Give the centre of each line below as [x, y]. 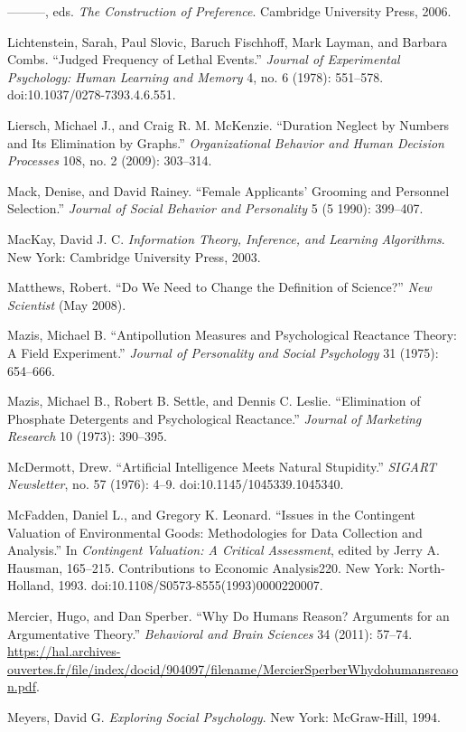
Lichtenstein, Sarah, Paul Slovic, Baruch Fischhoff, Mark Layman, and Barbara [228, 41]
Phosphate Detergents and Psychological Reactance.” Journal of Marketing [214, 418]
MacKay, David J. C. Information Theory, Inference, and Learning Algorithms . [226, 238]
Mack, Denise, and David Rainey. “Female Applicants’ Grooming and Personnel [228, 190]
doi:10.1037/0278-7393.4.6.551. [92, 94]
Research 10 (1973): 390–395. [87, 436]
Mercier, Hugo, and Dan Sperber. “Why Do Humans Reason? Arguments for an [228, 616]
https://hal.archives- [64, 651]
